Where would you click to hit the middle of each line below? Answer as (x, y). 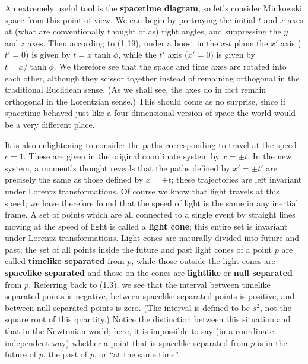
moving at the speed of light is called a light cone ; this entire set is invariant (146, 226)
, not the (275, 307)
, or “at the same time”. (137, 354)
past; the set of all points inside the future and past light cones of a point (139, 249)
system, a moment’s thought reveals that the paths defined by (118, 167)
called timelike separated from (65, 261)
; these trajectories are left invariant (236, 179)
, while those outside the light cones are (203, 261)
